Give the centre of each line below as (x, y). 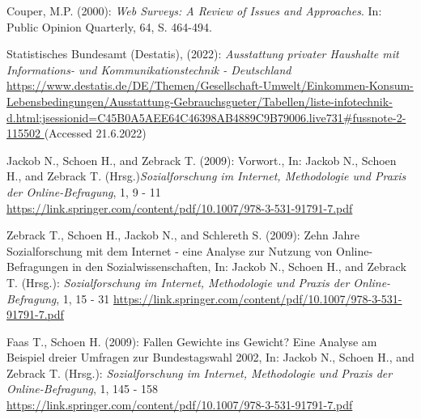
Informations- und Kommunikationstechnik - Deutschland (149, 69)
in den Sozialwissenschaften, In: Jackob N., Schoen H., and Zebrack (239, 267)
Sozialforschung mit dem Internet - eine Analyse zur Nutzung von (170, 250)
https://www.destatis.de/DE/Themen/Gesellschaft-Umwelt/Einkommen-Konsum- (210, 85)
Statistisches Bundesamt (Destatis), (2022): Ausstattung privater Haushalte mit (203, 54)
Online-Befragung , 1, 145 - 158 (83, 389)
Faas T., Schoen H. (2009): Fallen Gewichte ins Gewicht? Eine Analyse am (192, 341)
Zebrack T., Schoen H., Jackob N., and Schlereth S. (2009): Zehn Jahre (183, 235)
